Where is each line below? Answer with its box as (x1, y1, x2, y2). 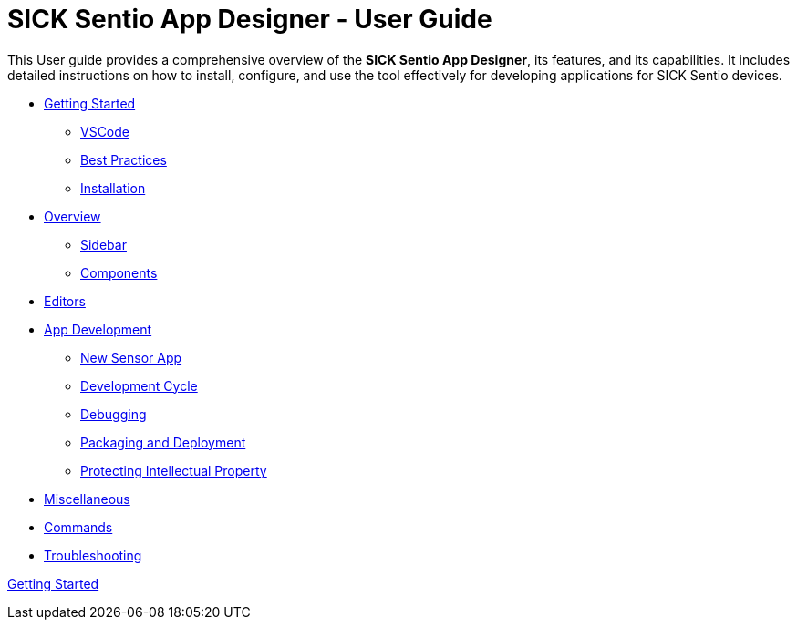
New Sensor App (80, 349, 182, 365)
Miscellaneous (44, 490, 130, 507)
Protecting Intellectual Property (80, 462, 267, 478)
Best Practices (80, 151, 167, 168)
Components (80, 264, 158, 281)
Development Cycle (80, 377, 198, 394)
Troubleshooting (44, 547, 142, 563)
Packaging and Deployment (80, 434, 246, 450)
